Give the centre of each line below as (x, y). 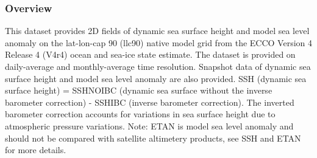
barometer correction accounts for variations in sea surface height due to (140, 114)
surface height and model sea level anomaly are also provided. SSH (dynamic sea (156, 78)
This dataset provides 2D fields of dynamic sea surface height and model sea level (157, 31)
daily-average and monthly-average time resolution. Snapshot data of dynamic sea (158, 66)
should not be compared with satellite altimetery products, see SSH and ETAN (153, 138)
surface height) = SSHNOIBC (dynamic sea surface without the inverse (139, 90)
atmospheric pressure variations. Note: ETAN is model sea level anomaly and (149, 125)
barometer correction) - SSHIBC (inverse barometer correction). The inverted (150, 102)
